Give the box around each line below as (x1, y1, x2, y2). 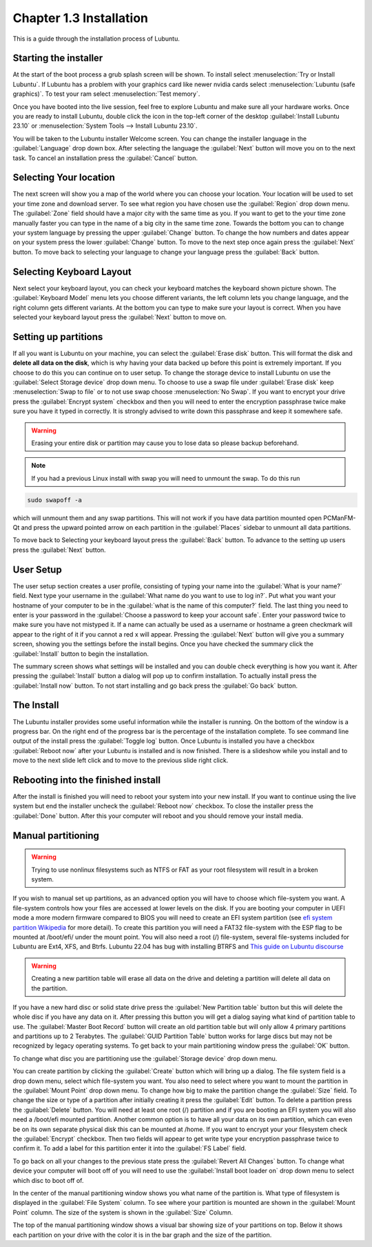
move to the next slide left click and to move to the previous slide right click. (12, 756, 229, 765)
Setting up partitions (12, 331, 103, 343)
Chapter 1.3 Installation (12, 10, 148, 26)
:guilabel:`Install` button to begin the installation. (12, 649, 149, 658)
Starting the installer (12, 52, 103, 64)
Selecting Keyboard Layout (12, 266, 132, 277)
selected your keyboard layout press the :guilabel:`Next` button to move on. (12, 312, 227, 321)
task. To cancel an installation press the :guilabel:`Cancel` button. (12, 154, 198, 162)
